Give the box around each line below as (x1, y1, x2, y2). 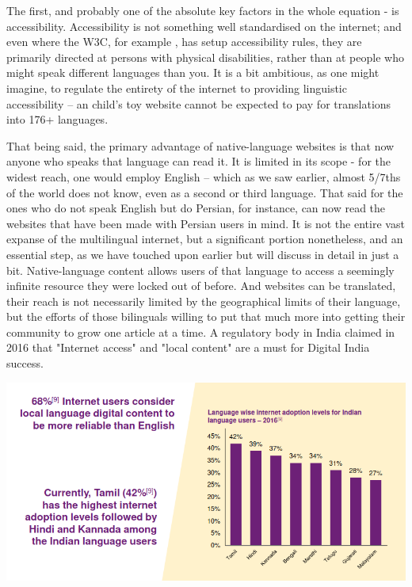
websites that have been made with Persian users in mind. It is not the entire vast (6, 215, 405, 231)
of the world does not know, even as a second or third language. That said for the (6, 184, 403, 200)
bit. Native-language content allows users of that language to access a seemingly (6, 261, 395, 278)
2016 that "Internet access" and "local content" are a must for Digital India (6, 339, 370, 356)
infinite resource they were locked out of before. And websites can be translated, (6, 277, 396, 294)
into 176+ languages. (6, 111, 109, 128)
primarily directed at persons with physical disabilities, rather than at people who (6, 48, 404, 65)
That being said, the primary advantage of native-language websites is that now (6, 137, 395, 154)
